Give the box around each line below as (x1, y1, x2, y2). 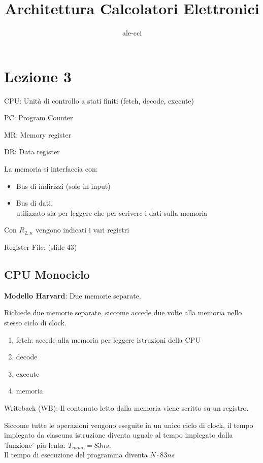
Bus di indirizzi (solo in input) (16, 180, 111, 191)
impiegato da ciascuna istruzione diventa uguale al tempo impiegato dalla (4, 429, 233, 440)
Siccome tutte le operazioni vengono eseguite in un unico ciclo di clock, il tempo (4, 419, 253, 430)
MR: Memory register (4, 129, 72, 140)
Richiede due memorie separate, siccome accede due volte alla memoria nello (4, 307, 242, 318)
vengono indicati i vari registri (35, 224, 129, 235)
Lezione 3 (4, 65, 72, 86)
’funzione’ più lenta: (4, 439, 66, 450)
